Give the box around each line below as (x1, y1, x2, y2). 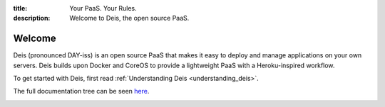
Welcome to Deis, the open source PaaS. (69, 14, 190, 23)
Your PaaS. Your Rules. (69, 4, 137, 12)
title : (13, 4, 28, 12)
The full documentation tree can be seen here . (13, 87, 150, 96)
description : (13, 14, 51, 23)
